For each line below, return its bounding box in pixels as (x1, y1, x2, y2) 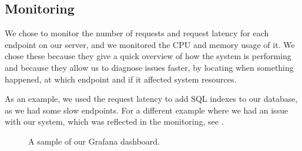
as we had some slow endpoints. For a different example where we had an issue (5, 104, 288, 116)
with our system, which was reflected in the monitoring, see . (5, 115, 224, 128)
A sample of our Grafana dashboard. (28, 135, 160, 147)
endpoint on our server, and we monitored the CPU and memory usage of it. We (5, 38, 295, 50)
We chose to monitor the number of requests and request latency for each (5, 27, 269, 39)
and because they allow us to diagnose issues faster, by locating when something (5, 61, 294, 73)
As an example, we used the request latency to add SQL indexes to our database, (5, 92, 298, 105)
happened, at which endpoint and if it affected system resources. (5, 73, 237, 85)
